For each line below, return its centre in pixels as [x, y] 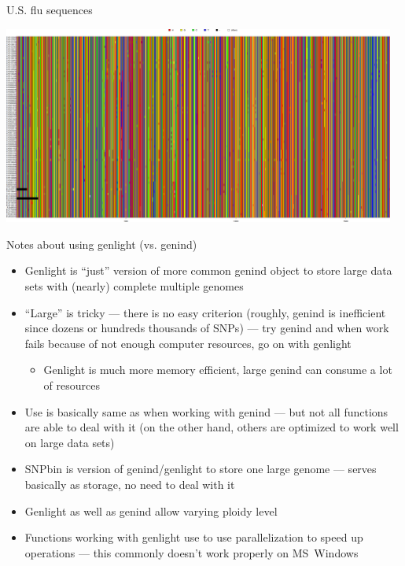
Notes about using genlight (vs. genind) [102, 244]
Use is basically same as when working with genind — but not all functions [206, 411]
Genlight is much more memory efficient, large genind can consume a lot [218, 370]
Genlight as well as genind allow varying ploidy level [151, 511]
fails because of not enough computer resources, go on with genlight [188, 343]
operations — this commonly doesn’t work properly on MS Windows [191, 552]
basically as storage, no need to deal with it [130, 484]
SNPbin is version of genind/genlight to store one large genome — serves [201, 469]
